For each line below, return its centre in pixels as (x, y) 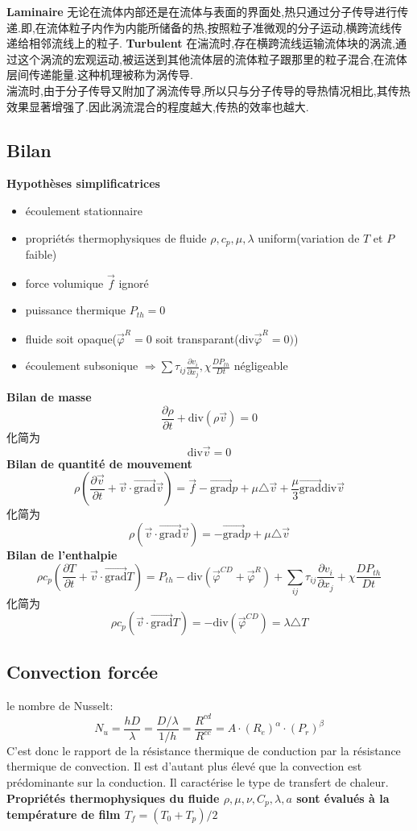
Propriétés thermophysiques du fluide (113, 798)
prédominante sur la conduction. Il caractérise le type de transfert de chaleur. (198, 781)
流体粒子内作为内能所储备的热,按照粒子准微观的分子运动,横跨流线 (219, 27)
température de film (64, 814)
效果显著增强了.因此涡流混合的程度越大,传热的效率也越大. (158, 106)
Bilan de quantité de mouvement (99, 463)
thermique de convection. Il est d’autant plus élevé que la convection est (184, 766)
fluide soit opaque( (71, 338)
